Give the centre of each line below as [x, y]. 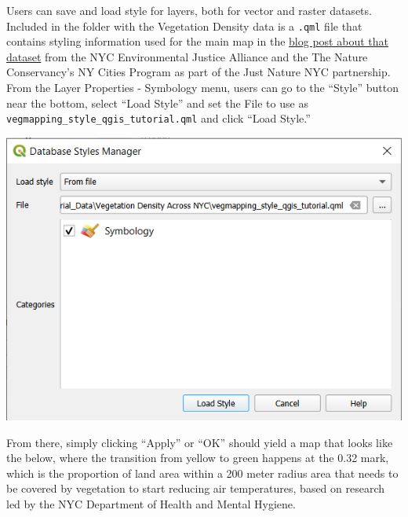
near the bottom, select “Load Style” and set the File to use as [157, 103]
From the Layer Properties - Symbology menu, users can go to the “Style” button [202, 88]
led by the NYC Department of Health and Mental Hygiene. [151, 504]
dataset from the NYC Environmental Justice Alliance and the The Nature [187, 56]
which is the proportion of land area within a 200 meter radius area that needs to [202, 473]
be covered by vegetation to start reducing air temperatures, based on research [196, 488]
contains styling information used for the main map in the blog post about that [197, 41]
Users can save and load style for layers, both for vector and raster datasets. [189, 10]
